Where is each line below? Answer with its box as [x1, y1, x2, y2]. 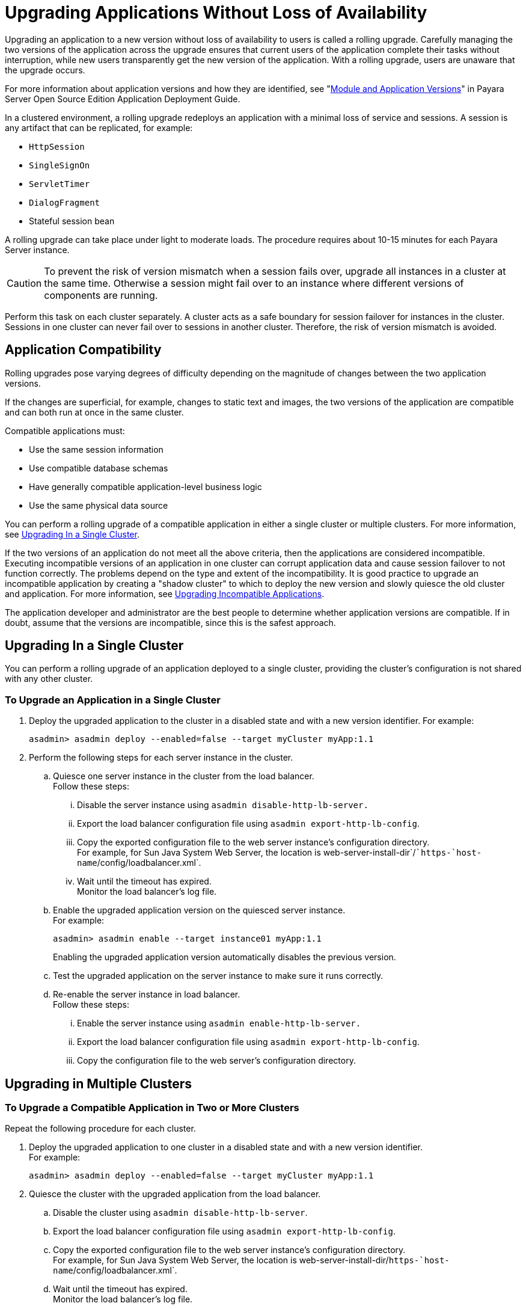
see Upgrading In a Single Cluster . [5, 529, 139, 539]
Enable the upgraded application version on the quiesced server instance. [53, 905, 346, 916]
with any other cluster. [5, 673, 93, 684]
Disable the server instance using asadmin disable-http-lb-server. [77, 800, 369, 811]
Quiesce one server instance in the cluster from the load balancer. [53, 771, 314, 782]
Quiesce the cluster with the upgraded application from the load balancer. [29, 1189, 321, 1200]
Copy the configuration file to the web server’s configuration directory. [77, 1055, 356, 1066]
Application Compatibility [5, 342, 162, 358]
